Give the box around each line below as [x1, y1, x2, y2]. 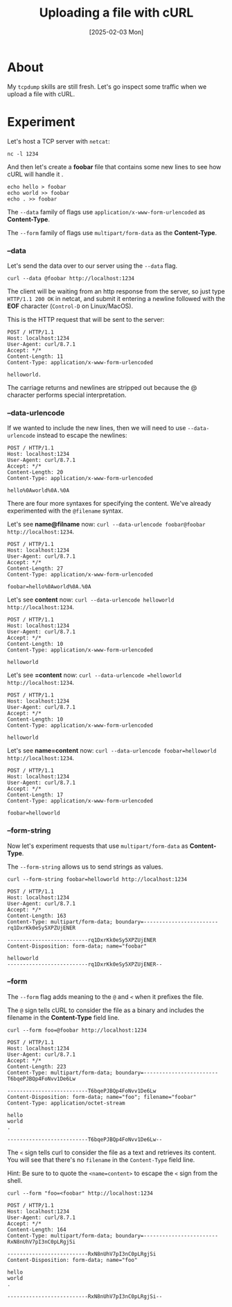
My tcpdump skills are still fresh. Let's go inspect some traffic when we [7, 82, 207, 91]
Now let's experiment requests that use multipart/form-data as [7, 842, 188, 850]
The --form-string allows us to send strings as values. [7, 862, 163, 871]
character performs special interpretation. [7, 391, 127, 399]
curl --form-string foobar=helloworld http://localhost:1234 [7, 875, 188, 882]
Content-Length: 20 [7, 469, 64, 476]
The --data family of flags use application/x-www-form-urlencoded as [7, 207, 206, 216]
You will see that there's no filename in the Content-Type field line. [7, 1155, 195, 1163]
